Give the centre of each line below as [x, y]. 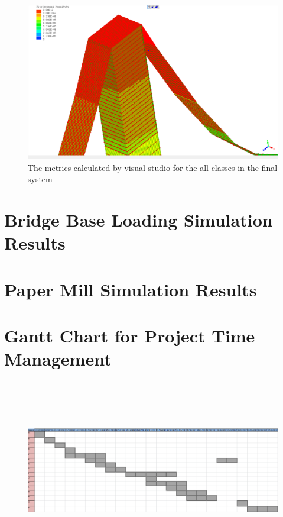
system [40, 179]
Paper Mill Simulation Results [131, 289]
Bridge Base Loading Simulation [139, 220]
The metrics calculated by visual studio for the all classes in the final [153, 167]
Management [58, 359]
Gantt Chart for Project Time [130, 336]
